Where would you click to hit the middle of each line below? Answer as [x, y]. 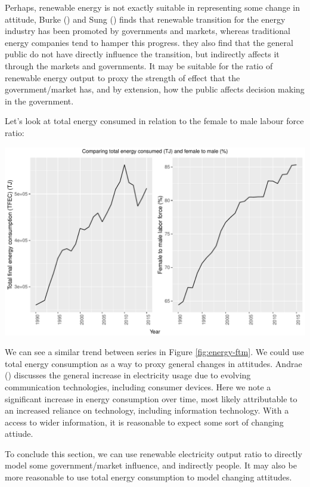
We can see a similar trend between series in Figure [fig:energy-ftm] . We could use [154, 352]
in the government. [39, 101]
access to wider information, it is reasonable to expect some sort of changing [144, 422]
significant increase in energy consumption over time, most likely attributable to [151, 398]
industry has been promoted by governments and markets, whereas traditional [148, 31]
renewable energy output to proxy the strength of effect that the [123, 77]
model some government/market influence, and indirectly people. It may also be [151, 465]
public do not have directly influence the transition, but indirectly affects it [142, 54]
